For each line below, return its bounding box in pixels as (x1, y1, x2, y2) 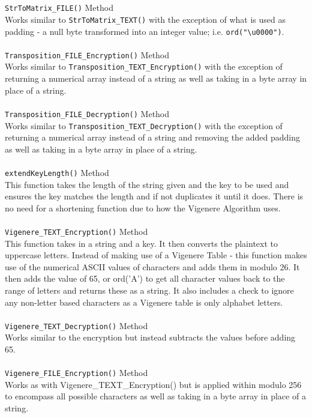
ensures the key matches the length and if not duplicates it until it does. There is (5, 190, 304, 202)
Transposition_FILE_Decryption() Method (5, 107, 170, 120)
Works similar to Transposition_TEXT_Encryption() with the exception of (5, 60, 283, 73)
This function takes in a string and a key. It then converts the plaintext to (5, 237, 278, 249)
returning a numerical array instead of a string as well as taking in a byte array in (5, 72, 307, 85)
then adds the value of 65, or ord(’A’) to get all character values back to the (5, 272, 285, 285)
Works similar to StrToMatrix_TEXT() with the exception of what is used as (5, 13, 286, 25)
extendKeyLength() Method (5, 166, 109, 178)
